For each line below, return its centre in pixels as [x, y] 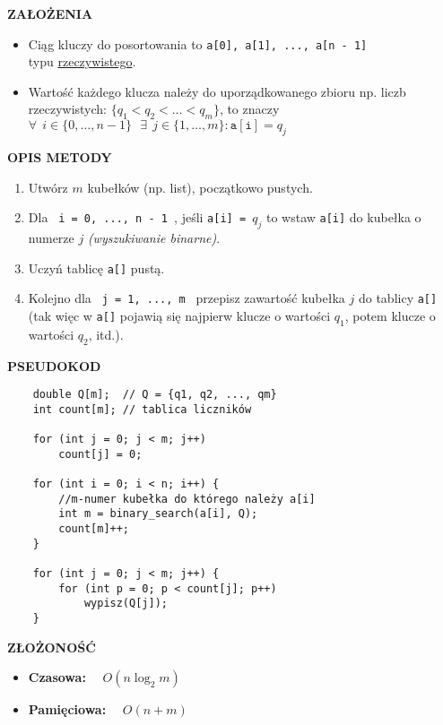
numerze [51, 238]
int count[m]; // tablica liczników [142, 409]
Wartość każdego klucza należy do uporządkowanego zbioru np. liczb [217, 91]
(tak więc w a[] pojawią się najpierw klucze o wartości [179, 315]
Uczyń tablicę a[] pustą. [96, 268]
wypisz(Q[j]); [126, 604]
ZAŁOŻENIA [50, 13]
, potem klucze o [390, 315]
